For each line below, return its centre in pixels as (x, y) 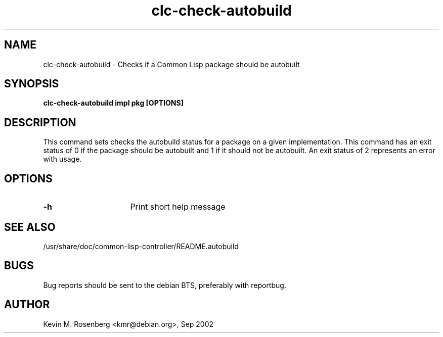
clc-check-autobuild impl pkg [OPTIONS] (113, 103)
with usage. (62, 159)
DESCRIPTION (40, 122)
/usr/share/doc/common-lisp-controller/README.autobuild (141, 246)
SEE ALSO (30, 227)
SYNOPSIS (32, 84)
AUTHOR (27, 305)
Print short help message (178, 207)
